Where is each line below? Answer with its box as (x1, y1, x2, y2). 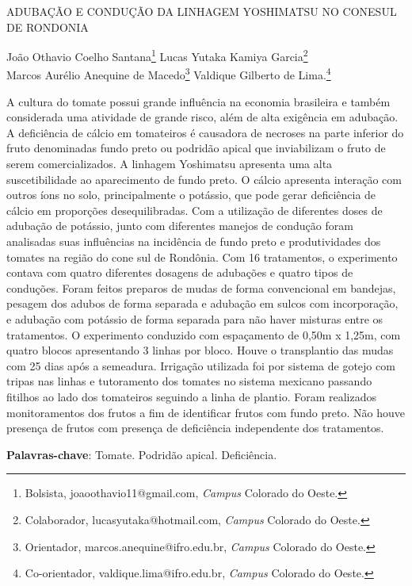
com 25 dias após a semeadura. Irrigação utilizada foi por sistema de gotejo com (6, 357, 395, 373)
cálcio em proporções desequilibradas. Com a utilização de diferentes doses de (6, 201, 383, 218)
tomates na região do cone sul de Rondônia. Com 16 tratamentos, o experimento (6, 248, 398, 265)
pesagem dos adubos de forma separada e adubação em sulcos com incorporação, (6, 295, 399, 312)
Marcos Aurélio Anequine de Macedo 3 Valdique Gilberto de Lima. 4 (6, 64, 331, 83)
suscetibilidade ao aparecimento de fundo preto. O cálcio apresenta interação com (6, 170, 402, 187)
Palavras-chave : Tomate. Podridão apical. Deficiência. (6, 446, 277, 462)
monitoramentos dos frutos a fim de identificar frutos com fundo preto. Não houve (6, 404, 405, 420)
